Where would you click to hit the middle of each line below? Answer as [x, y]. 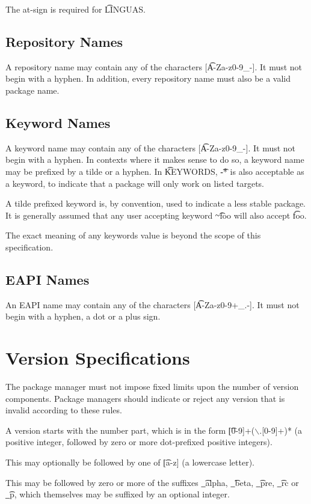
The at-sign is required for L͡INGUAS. [75, 9]
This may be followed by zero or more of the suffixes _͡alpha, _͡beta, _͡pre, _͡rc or [152, 482]
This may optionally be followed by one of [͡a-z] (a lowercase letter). [130, 462]
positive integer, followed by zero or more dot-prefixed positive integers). [139, 442]
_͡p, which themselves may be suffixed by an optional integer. [118, 494]
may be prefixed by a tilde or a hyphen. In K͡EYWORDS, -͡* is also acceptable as [155, 171]
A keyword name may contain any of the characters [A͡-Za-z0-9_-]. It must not [151, 147]
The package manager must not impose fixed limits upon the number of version [152, 387]
